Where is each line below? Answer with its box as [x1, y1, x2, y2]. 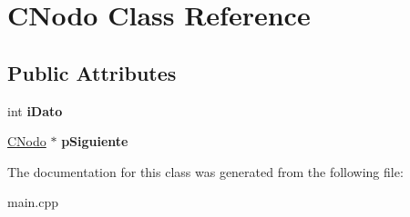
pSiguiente [61, 132, 128, 151]
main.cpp [7, 192, 59, 212]
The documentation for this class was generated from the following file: [7, 162, 404, 181]
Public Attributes [7, 58, 177, 86]
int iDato [7, 101, 63, 120]
